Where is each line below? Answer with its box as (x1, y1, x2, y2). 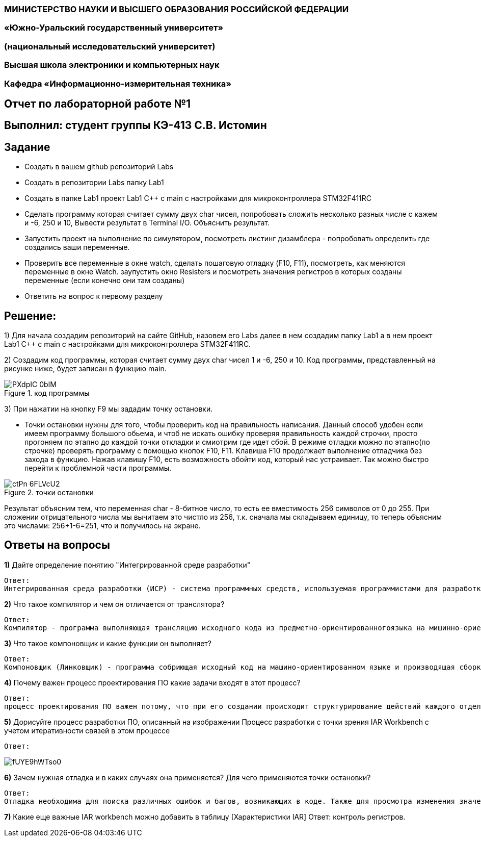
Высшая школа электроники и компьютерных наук (4, 60, 220, 70)
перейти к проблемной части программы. (24, 464, 172, 473)
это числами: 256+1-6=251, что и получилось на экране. (4, 521, 201, 530)
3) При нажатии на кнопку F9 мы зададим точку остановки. (4, 404, 213, 414)
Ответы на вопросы (4, 539, 110, 552)
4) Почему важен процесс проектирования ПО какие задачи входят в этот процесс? (4, 678, 301, 687)
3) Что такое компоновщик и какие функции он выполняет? (4, 639, 212, 648)
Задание (4, 140, 50, 154)
